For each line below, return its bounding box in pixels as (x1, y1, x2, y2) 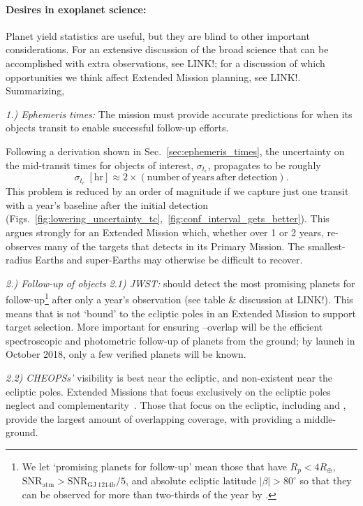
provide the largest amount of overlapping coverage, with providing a (6, 411, 301, 426)
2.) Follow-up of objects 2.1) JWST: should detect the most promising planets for (6, 275, 355, 290)
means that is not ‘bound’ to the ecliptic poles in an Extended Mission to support (6, 305, 357, 320)
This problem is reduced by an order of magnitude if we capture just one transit (6, 184, 349, 198)
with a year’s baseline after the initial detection (6, 197, 208, 212)
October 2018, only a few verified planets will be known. (6, 347, 246, 361)
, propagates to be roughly (207, 157, 321, 172)
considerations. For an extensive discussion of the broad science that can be (6, 42, 329, 57)
